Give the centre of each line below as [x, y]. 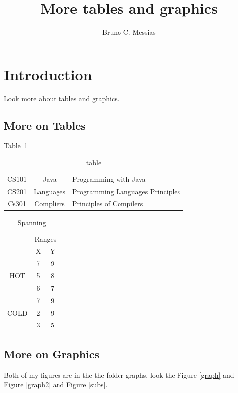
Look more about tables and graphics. [62, 98]
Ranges [45, 238]
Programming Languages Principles [126, 191]
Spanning [32, 222]
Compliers [50, 203]
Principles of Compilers [108, 203]
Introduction [48, 74]
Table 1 [16, 146]
